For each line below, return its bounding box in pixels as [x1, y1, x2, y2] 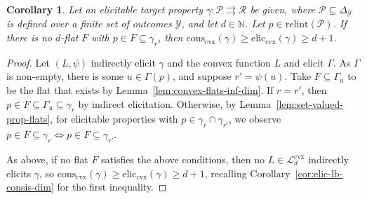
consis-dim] [6, 179, 54, 194]
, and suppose [173, 69, 232, 83]
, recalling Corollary [204, 165, 291, 180]
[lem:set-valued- [276, 96, 343, 111]
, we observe [228, 111, 281, 126]
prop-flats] [6, 111, 51, 126]
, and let [181, 16, 218, 31]
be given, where [250, 2, 315, 16]
